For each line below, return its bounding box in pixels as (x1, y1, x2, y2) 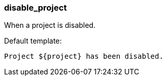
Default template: (4, 36, 62, 46)
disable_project (4, 3, 67, 13)
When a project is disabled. (4, 21, 96, 30)
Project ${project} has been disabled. (4, 52, 163, 61)
